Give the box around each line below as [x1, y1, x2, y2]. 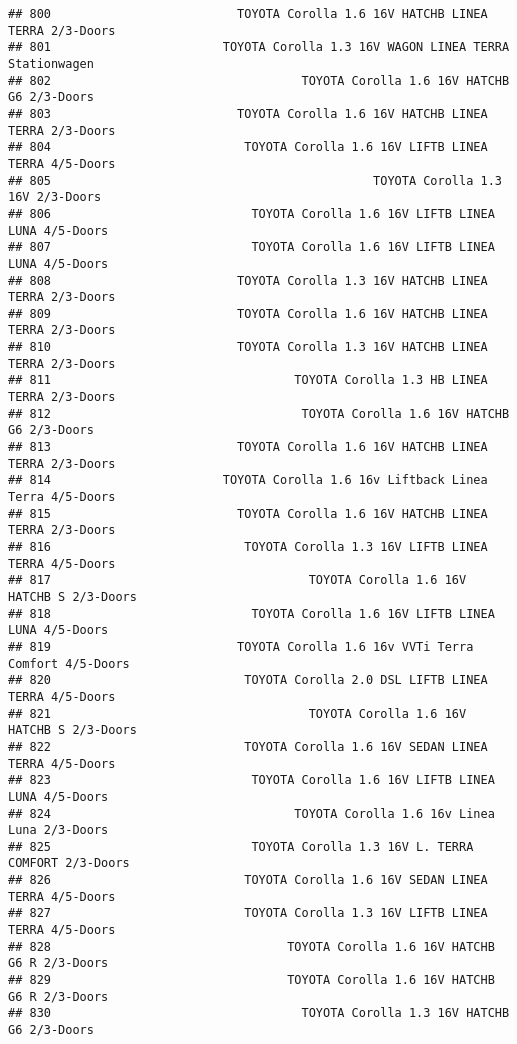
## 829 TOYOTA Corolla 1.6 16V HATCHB [8, 973, 495, 988]
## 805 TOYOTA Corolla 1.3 [8, 173, 502, 188]
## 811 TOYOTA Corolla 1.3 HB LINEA [8, 373, 488, 388]
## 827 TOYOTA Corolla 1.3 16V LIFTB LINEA [8, 906, 488, 921]
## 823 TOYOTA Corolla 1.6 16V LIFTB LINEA [8, 773, 495, 788]
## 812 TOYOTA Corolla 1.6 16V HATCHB [8, 406, 510, 421]
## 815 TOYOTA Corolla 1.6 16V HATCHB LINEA [8, 506, 488, 521]
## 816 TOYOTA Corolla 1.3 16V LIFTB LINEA [8, 540, 488, 554]
